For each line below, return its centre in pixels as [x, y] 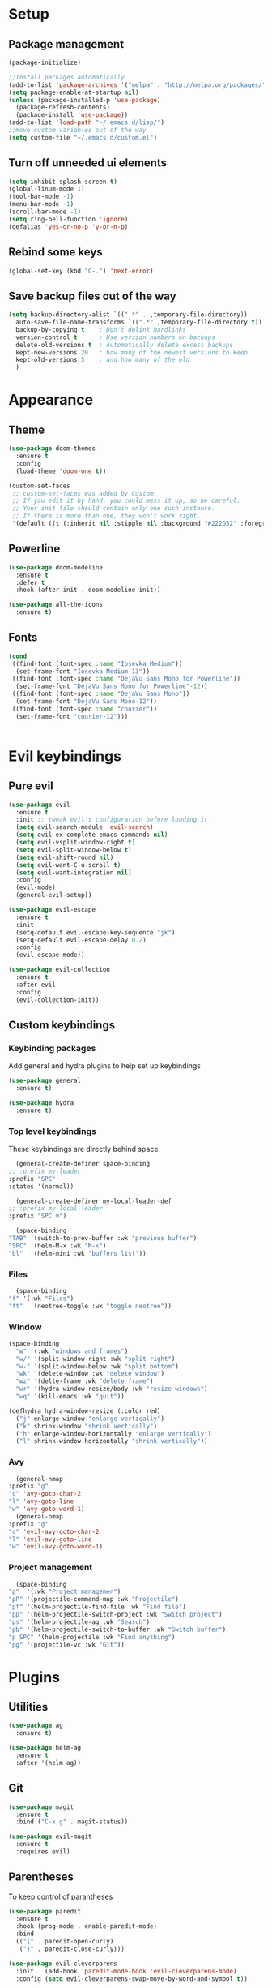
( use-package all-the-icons [56, 605]
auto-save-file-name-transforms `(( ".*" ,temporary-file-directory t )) [139, 322]
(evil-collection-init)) [57, 1000]
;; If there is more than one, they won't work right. [106, 516]
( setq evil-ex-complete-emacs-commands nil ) [92, 835]
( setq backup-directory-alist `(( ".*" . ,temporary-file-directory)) [128, 315]
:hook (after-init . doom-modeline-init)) [88, 590]
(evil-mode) [36, 888]
